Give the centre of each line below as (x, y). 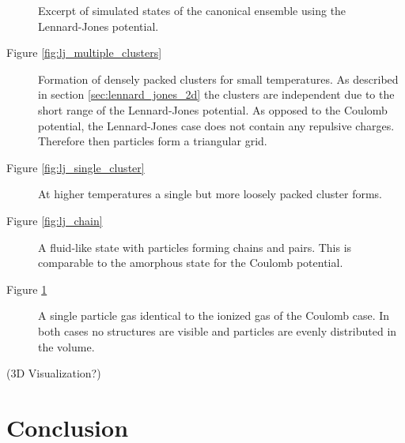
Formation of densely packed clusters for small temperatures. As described (218, 79)
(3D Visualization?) (54, 373)
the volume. (66, 346)
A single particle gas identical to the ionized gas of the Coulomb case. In (214, 315)
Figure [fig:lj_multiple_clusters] (84, 53)
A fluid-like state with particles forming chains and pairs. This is (195, 247)
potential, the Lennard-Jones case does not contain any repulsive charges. (216, 125)
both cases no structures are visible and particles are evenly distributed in (218, 330)
